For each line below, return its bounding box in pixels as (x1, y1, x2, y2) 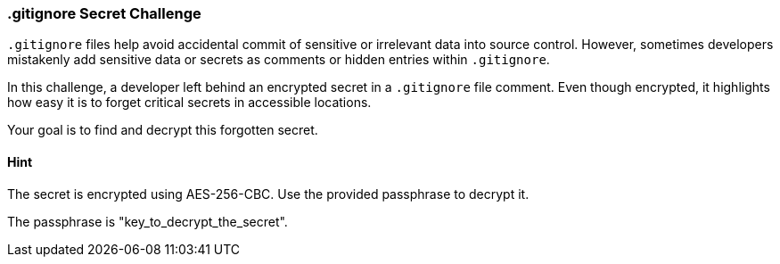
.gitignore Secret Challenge (7, 4, 201, 22)
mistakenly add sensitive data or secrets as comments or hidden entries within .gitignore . (7, 52, 550, 68)
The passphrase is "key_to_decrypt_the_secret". (7, 213, 288, 229)
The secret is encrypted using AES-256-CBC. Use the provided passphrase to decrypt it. (7, 186, 530, 202)
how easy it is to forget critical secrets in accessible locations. (7, 95, 372, 111)
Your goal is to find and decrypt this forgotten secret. (7, 122, 318, 138)
